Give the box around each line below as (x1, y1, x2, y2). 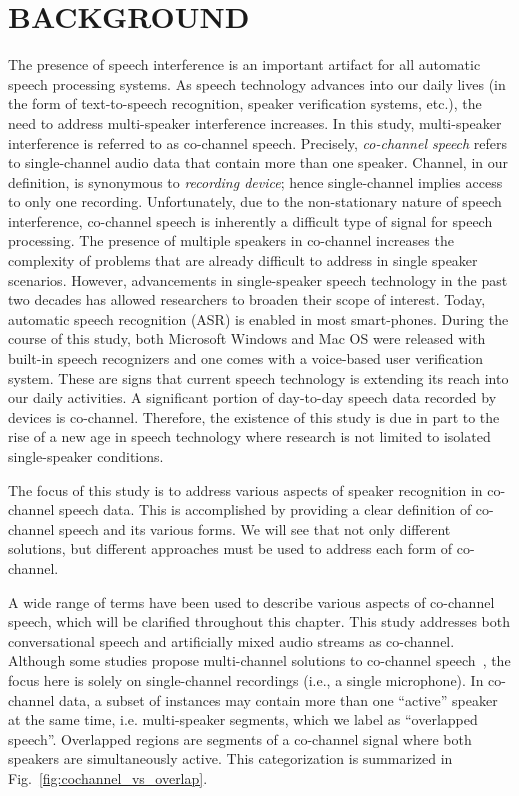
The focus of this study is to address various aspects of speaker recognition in (8, 479, 483, 500)
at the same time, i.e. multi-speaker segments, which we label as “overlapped (8, 709, 478, 730)
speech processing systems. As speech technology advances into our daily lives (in (8, 73, 506, 94)
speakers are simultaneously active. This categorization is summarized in (8, 748, 453, 769)
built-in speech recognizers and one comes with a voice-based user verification (8, 348, 483, 369)
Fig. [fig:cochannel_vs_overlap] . (8, 767, 208, 788)
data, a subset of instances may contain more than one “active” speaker (58, 689, 498, 710)
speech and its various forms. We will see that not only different (58, 518, 451, 539)
